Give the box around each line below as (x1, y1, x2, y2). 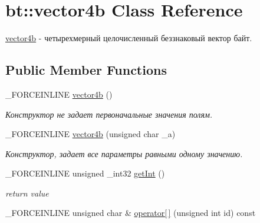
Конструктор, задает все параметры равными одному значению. (5, 147, 243, 159)
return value (5, 187, 49, 199)
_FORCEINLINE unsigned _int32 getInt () (5, 167, 165, 179)
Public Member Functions (5, 61, 167, 79)
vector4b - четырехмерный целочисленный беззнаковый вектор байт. (5, 32, 252, 44)
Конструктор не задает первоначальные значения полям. (5, 108, 213, 120)
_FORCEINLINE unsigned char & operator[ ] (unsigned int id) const (5, 207, 256, 219)
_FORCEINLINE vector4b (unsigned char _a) (5, 128, 176, 140)
